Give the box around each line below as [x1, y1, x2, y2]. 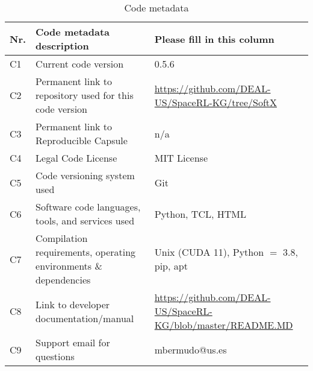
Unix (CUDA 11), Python [154, 245, 264, 259]
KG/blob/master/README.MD [154, 318, 293, 332]
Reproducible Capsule [36, 133, 128, 147]
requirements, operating [36, 245, 136, 259]
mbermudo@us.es [154, 342, 227, 357]
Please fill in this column [154, 31, 274, 46]
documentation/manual [36, 311, 134, 325]
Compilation [36, 231, 88, 245]
